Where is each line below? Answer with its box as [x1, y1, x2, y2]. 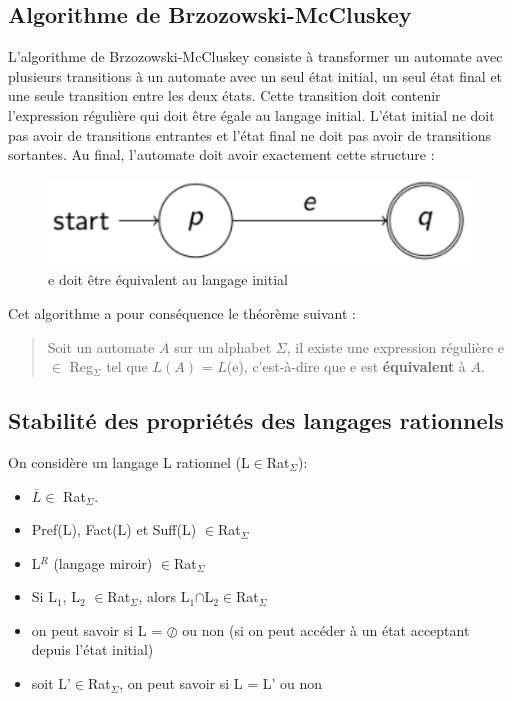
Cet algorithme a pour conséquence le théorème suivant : [8, 302, 356, 323]
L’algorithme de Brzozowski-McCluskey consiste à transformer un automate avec [8, 46, 503, 67]
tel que [106, 356, 148, 377]
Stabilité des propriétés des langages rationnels [8, 405, 504, 436]
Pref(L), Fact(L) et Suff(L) [31, 519, 197, 540]
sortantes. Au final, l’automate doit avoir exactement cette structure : [8, 144, 435, 165]
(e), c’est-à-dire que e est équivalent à [226, 356, 466, 377]
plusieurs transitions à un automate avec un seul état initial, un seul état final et [8, 65, 503, 86]
